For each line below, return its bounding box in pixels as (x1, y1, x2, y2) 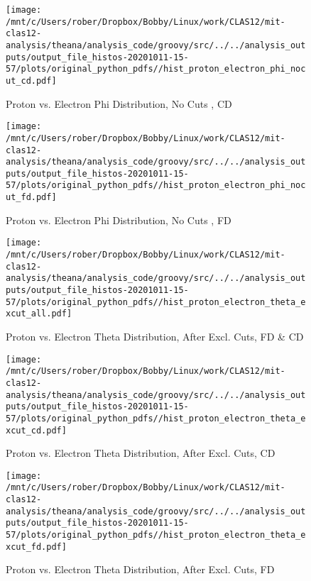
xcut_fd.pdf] (6, 541, 67, 552)
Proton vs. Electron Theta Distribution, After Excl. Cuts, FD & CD (6, 328, 304, 343)
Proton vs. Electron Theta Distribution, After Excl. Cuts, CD (6, 446, 275, 460)
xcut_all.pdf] (6, 309, 72, 319)
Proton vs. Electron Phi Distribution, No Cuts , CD (6, 96, 232, 111)
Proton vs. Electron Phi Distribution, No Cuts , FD (6, 212, 231, 227)
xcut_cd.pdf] (6, 425, 67, 436)
